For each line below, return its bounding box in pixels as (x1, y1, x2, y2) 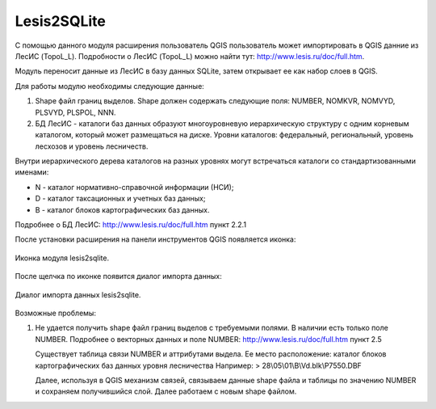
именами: (15, 167, 49, 177)
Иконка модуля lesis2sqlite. (15, 253, 109, 263)
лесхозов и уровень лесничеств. (35, 141, 149, 151)
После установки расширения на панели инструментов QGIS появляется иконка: (15, 234, 296, 244)
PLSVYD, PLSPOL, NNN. (35, 108, 116, 117)
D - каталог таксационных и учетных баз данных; (35, 194, 206, 204)
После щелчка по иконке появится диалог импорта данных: (15, 272, 222, 281)
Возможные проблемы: (15, 308, 97, 318)
